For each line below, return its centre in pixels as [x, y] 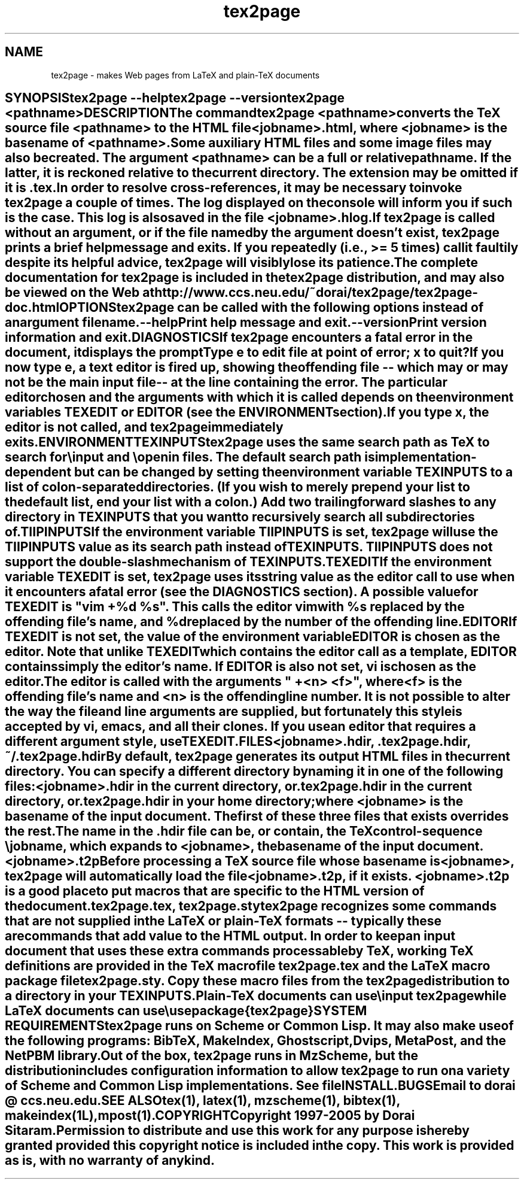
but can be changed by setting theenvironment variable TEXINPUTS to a [294, 472]
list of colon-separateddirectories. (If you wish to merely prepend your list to [237, 487]
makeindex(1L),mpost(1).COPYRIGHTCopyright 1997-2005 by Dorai [210, 1116]
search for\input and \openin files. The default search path [183, 457]
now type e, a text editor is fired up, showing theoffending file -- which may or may [257, 368]
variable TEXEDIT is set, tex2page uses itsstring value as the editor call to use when [260, 577]
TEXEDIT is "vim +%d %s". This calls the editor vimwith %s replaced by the [235, 607]
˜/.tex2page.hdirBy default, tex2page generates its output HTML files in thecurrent [258, 757]
